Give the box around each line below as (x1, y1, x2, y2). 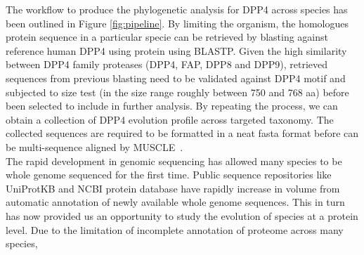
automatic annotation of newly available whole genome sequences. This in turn (6, 195, 345, 209)
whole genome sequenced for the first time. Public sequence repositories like (6, 167, 332, 182)
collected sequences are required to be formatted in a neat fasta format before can (6, 126, 359, 140)
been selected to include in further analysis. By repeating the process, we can (6, 98, 338, 113)
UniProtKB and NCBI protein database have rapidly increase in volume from (6, 181, 340, 195)
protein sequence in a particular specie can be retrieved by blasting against (6, 30, 329, 44)
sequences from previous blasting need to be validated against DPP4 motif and (6, 70, 346, 85)
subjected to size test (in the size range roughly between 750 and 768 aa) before (6, 84, 349, 99)
